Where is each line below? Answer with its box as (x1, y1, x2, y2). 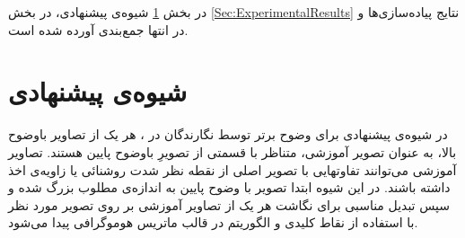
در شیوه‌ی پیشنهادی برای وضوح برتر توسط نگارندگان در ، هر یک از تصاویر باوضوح (8, 125, 448, 144)
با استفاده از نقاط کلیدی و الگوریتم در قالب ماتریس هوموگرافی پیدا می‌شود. (8, 213, 418, 232)
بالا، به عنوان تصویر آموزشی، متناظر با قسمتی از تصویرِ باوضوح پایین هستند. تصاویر (8, 142, 457, 161)
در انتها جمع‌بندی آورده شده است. (8, 20, 189, 39)
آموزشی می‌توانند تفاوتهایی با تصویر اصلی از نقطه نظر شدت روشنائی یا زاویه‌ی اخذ (8, 160, 457, 179)
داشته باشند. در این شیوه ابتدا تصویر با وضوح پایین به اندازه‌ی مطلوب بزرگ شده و (8, 178, 451, 197)
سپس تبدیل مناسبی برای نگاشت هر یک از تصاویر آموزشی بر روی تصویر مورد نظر (8, 195, 450, 214)
